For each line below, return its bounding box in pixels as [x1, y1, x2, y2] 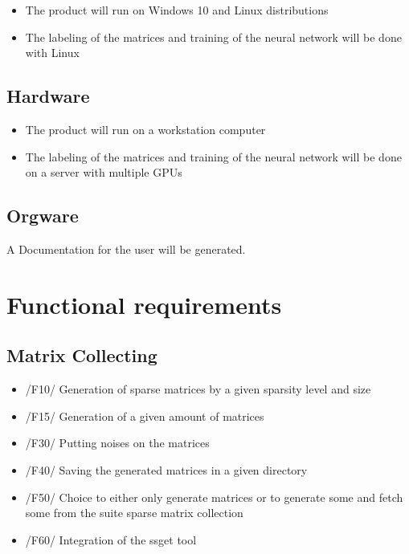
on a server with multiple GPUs [25, 164, 182, 181]
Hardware [6, 84, 90, 108]
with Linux [25, 44, 80, 61]
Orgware [6, 203, 79, 228]
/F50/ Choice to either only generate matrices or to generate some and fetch [25, 488, 403, 505]
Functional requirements [6, 287, 282, 320]
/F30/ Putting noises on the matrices [25, 434, 210, 451]
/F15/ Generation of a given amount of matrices [25, 407, 264, 424]
